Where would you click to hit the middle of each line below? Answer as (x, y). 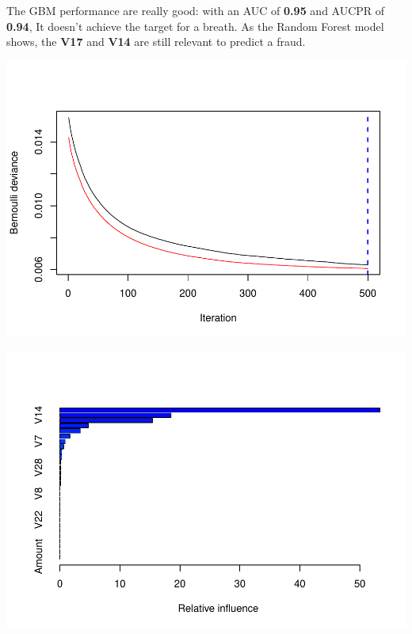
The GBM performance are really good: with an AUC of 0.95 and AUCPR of (196, 10)
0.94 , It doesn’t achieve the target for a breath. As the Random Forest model (195, 26)
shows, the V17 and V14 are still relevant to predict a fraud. (156, 42)
